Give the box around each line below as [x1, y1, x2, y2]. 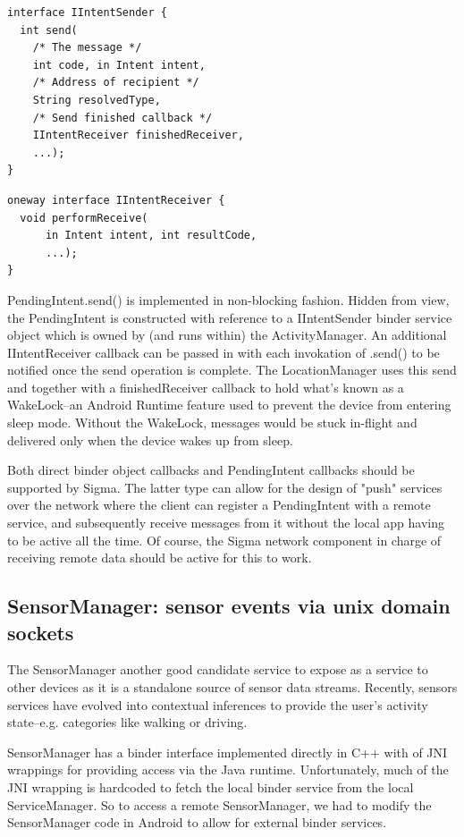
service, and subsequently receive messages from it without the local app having [7, 513, 444, 532]
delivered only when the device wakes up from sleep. [7, 430, 293, 449]
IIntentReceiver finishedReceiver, [32, 129, 244, 142]
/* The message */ [32, 41, 142, 55]
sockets [7, 618, 74, 646]
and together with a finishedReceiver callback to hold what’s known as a [7, 377, 404, 396]
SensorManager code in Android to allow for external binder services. [7, 813, 387, 832]
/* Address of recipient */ [32, 76, 199, 89]
